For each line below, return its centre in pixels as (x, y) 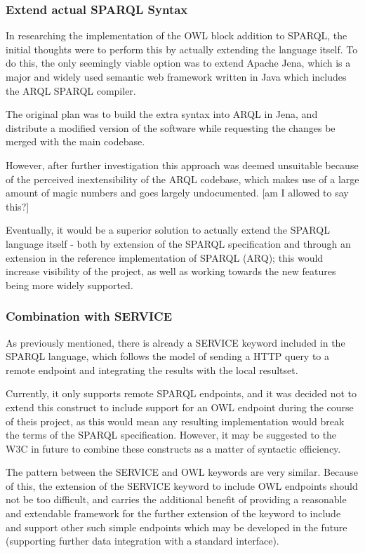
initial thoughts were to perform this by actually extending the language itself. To (182, 49)
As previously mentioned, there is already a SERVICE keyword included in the (175, 342)
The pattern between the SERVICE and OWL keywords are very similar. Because (182, 472)
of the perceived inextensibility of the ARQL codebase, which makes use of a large (182, 179)
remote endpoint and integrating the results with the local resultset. (152, 369)
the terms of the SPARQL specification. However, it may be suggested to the (171, 435)
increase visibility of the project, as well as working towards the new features (171, 271)
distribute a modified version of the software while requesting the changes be (171, 127)
